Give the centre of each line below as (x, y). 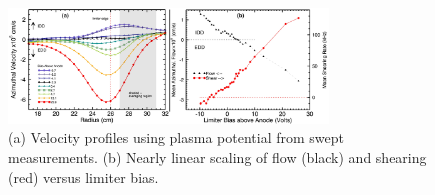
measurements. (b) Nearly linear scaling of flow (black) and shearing (217, 156)
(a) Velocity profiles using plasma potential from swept (176, 137)
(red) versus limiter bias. (83, 176)
